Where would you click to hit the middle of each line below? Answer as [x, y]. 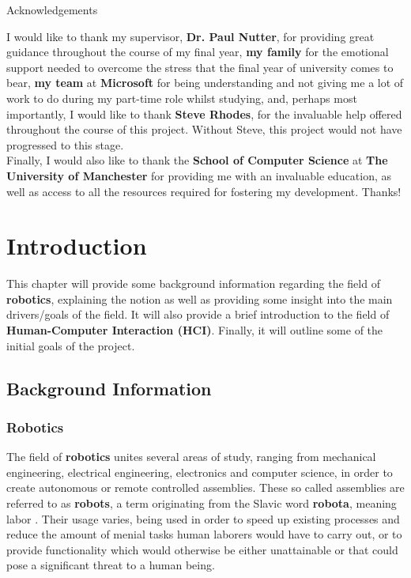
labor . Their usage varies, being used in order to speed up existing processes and [203, 518]
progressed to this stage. [65, 144]
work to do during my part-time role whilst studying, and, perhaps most [182, 98]
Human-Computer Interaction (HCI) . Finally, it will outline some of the [195, 330]
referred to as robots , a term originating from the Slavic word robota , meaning [202, 503]
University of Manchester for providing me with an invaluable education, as [199, 175]
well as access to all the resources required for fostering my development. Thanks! [204, 191]
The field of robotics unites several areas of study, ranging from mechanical [191, 457]
